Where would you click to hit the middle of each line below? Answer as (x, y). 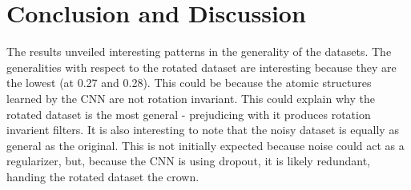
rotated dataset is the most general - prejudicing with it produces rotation (189, 114)
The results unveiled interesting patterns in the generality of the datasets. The (199, 51)
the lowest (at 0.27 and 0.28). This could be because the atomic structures (189, 83)
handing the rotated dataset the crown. (103, 176)
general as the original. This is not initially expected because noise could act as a (205, 145)
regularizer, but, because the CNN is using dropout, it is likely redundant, (188, 161)
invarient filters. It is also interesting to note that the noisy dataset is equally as (203, 130)
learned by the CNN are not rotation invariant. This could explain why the (191, 98)
